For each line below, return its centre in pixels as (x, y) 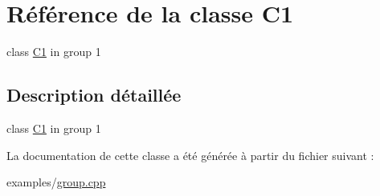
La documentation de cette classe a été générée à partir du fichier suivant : (190, 155)
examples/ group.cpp (56, 182)
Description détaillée (94, 95)
